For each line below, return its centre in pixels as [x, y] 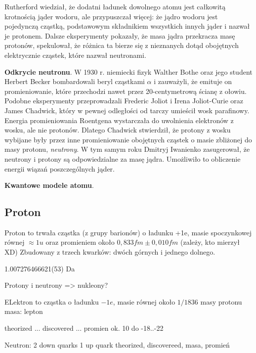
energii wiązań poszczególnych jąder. [60, 168]
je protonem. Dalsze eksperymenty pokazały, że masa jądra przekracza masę [120, 35]
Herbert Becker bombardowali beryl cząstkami [75, 81]
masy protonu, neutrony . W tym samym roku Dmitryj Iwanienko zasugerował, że [127, 149]
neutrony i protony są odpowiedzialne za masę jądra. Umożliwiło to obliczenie [123, 158]
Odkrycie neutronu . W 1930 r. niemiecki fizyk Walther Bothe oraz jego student [128, 71]
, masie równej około [144, 301]
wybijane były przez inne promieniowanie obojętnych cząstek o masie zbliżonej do [128, 139]
